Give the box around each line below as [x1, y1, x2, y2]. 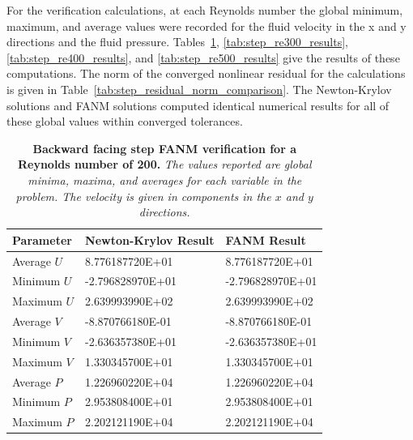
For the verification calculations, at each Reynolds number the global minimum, [6, 2, 403, 18]
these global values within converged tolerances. [6, 113, 243, 130]
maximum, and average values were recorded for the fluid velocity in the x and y [6, 17, 407, 34]
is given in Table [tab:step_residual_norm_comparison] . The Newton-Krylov [6, 80, 392, 97]
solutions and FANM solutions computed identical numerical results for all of [6, 96, 390, 113]
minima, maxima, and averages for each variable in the [28, 171, 302, 188]
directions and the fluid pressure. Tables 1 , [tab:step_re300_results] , [6, 33, 348, 50]
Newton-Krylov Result [85, 231, 215, 248]
